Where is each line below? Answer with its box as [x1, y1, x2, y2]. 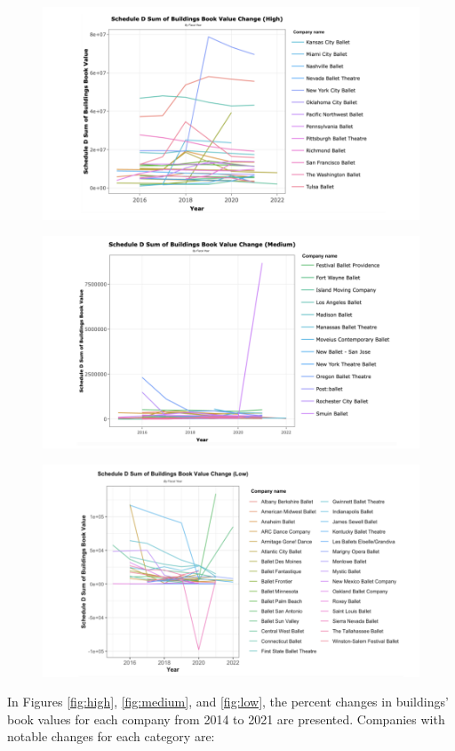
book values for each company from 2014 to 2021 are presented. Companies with [7, 709, 445, 728]
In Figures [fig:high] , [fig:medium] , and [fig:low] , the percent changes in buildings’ [7, 692, 449, 711]
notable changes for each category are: [7, 727, 215, 746]
